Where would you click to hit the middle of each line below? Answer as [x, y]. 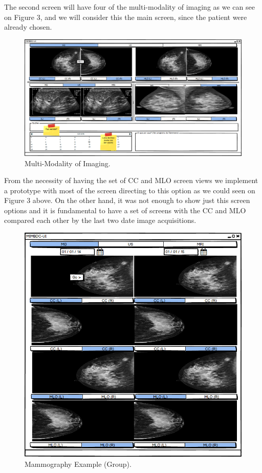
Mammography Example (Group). [78, 464]
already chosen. [28, 27]
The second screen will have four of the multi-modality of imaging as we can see [129, 7]
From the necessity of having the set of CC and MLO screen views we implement [131, 180]
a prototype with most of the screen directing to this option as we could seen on [130, 190]
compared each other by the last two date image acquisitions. [100, 220]
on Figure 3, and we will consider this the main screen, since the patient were [126, 17]
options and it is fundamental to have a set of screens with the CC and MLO [125, 210]
